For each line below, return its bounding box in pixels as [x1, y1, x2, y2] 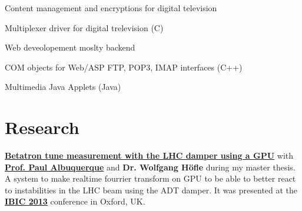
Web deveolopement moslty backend [5, 41, 135, 53]
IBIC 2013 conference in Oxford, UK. [5, 195, 145, 207]
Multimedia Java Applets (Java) [5, 81, 121, 93]
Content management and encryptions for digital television [5, 2, 217, 14]
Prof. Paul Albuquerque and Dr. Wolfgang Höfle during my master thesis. [5, 160, 296, 173]
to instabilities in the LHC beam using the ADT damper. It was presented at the [5, 183, 298, 196]
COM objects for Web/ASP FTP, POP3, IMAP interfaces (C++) [5, 61, 243, 73]
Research [5, 115, 79, 139]
